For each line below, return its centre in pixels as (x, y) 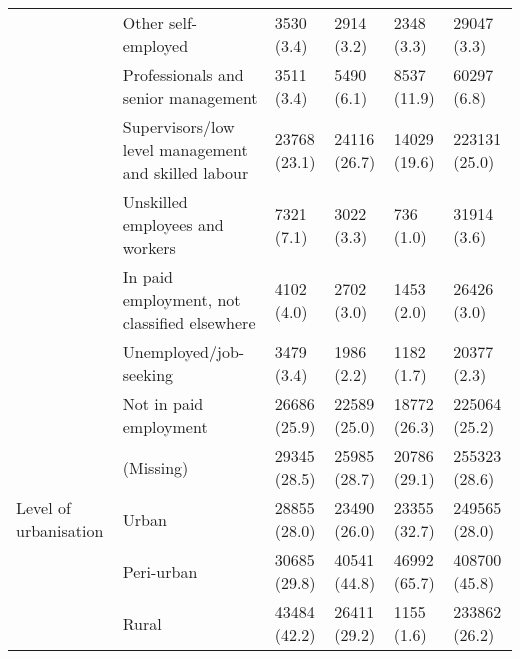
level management (185, 149)
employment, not (181, 299)
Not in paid (163, 403)
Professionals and (183, 74)
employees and (173, 224)
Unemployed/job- (183, 351)
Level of (43, 507)
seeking (148, 374)
